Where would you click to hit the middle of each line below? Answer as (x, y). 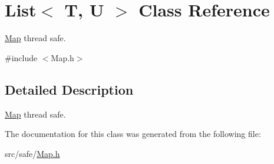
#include (21, 57)
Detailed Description (69, 89)
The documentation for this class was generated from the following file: (133, 134)
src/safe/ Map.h (32, 153)
